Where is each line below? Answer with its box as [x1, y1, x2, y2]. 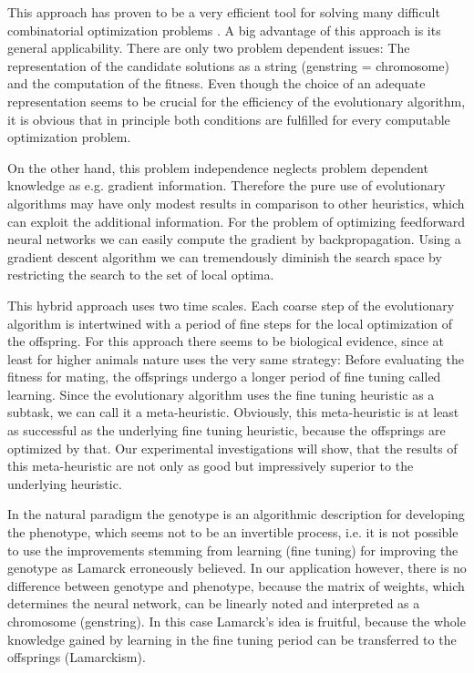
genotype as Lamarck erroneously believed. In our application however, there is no [7, 558, 467, 577]
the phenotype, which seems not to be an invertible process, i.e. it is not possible [7, 523, 459, 542]
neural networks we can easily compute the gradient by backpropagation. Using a [7, 229, 461, 249]
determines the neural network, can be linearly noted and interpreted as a [7, 594, 420, 613]
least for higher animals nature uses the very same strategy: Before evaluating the [7, 349, 464, 368]
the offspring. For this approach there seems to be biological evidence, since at [7, 331, 445, 351]
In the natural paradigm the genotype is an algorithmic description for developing [7, 505, 465, 524]
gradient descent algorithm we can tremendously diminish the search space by [7, 247, 442, 266]
